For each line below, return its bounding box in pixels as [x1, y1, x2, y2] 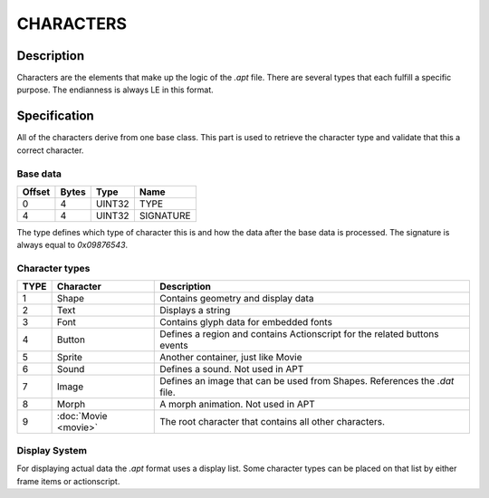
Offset [22, 186, 51, 198]
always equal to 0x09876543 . [16, 240, 129, 251]
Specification [16, 109, 94, 124]
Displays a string [159, 304, 231, 317]
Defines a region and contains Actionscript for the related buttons [159, 328, 439, 340]
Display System [16, 444, 88, 456]
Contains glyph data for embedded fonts [159, 316, 332, 329]
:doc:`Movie [56, 410, 108, 423]
